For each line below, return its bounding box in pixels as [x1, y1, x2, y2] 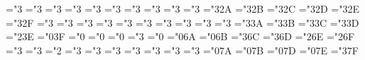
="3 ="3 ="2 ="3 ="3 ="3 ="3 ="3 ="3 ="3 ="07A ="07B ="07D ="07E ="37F [6, 42, 359, 57]
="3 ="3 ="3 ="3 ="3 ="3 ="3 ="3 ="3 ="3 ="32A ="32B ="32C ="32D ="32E [6, 1, 359, 16]
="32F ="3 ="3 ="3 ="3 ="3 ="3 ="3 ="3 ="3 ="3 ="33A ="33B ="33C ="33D [6, 15, 359, 30]
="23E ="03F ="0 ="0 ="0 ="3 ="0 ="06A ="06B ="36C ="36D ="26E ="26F [6, 29, 355, 44]
